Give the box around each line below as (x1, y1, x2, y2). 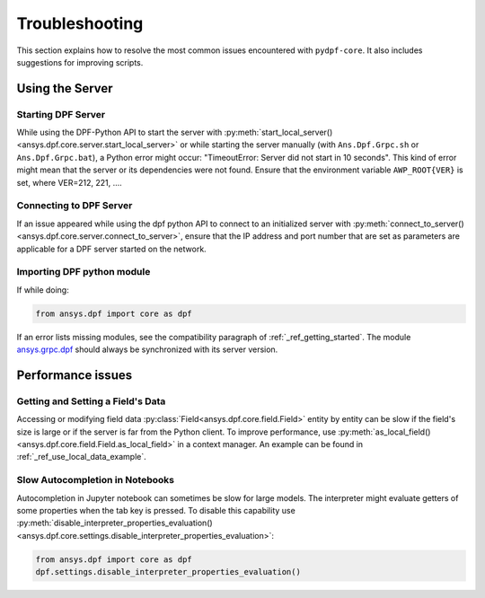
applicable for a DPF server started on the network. (16, 243, 207, 254)
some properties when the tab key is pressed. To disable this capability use (16, 505, 295, 515)
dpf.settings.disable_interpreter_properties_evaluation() (35, 567, 301, 577)
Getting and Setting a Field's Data (16, 395, 166, 408)
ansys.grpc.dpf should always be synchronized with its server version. (16, 344, 278, 355)
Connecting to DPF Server (16, 199, 133, 212)
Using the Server (16, 81, 113, 96)
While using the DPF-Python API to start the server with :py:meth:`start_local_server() (16, 127, 333, 138)
